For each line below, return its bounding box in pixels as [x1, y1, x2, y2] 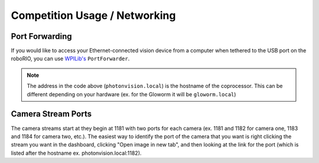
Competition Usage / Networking [11, 9, 176, 22]
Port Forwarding [11, 31, 72, 41]
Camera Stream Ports [11, 109, 92, 119]
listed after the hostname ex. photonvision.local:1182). [11, 149, 142, 157]
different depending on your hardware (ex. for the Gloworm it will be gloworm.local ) [27, 90, 236, 97]
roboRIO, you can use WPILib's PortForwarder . [11, 55, 130, 62]
